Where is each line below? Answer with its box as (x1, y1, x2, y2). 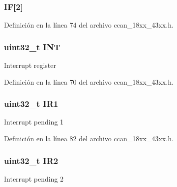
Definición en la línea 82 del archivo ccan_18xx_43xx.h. (4, 133, 174, 144)
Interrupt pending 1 (4, 117, 64, 127)
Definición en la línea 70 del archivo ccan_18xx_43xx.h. (4, 76, 174, 87)
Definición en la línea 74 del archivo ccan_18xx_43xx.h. (4, 20, 174, 30)
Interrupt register (4, 60, 57, 70)
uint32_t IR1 (4, 97, 59, 110)
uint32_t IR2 (4, 154, 59, 166)
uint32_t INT (4, 40, 60, 53)
